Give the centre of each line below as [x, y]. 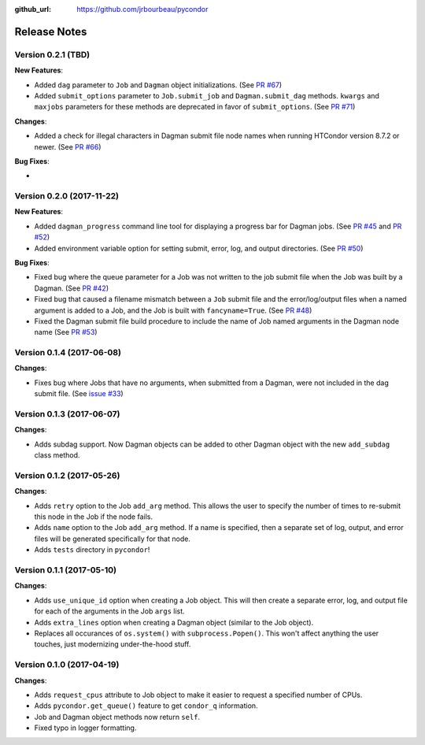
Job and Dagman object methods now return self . [117, 717]
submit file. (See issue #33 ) [79, 394]
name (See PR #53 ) [66, 332]
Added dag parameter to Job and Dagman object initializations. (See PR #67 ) [158, 85]
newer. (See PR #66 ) [68, 146]
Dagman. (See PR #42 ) [72, 288]
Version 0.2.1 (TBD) [52, 54]
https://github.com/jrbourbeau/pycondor [142, 9]
